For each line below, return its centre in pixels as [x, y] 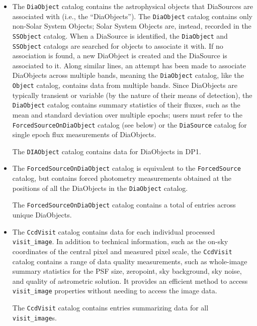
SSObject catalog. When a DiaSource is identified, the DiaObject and [120, 35]
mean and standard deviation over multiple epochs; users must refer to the [127, 114]
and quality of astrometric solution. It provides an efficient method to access [130, 281]
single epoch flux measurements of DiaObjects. [84, 134]
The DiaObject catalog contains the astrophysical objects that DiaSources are [133, 6]
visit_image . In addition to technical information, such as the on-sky [120, 241]
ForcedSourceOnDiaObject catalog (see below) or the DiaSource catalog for [130, 124]
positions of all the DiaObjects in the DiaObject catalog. [100, 188]
